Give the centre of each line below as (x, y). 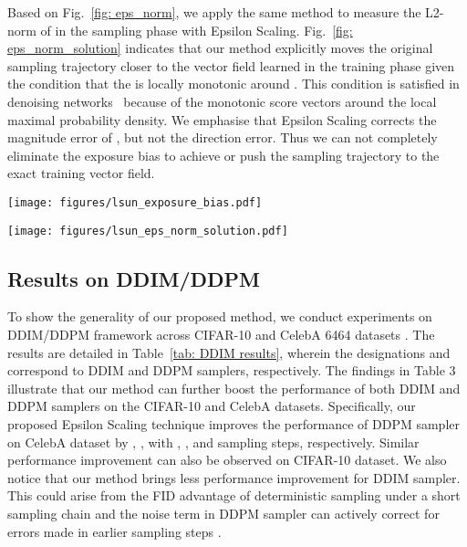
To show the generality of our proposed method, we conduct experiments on (220, 316)
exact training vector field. (81, 173)
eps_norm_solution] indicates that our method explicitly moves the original (220, 48)
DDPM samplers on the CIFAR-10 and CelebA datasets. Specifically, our (212, 406)
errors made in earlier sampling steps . (114, 531)
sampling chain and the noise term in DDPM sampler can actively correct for (223, 513)
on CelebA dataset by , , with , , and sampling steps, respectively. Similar (213, 442)
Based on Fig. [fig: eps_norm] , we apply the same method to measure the (214, 12)
